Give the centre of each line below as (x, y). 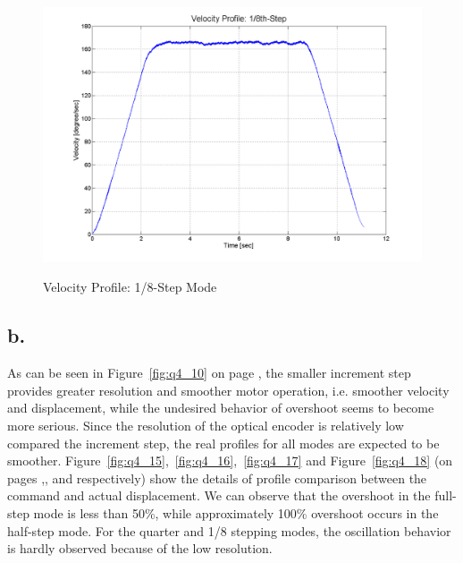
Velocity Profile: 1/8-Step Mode (130, 287)
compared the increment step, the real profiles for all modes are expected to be (223, 443)
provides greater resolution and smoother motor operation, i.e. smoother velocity (228, 390)
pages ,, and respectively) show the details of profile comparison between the (217, 478)
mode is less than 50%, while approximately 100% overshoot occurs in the (236, 513)
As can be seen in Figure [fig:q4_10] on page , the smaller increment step (209, 373)
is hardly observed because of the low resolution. (140, 548)
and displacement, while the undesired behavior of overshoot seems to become (221, 408)
